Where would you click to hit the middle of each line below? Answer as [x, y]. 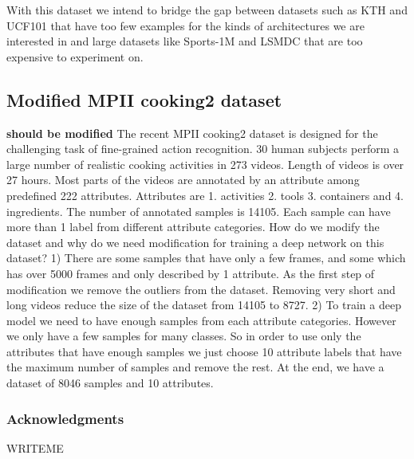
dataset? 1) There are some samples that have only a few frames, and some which [206, 258]
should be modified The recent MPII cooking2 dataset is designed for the [192, 133]
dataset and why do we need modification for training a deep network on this [195, 242]
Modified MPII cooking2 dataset [144, 99]
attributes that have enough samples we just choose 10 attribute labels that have [204, 351]
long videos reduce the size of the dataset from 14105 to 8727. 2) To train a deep [204, 305]
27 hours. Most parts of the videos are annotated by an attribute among [183, 180]
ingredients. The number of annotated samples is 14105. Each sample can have [199, 211]
